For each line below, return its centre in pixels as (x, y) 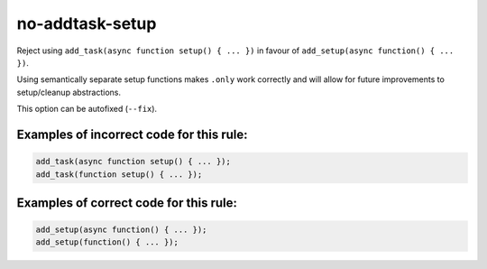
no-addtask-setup (87, 23)
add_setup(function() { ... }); (107, 242)
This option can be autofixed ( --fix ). (87, 109)
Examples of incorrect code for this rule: (132, 134)
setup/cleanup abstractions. (69, 92)
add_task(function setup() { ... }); (119, 174)
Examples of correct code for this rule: (127, 203)
